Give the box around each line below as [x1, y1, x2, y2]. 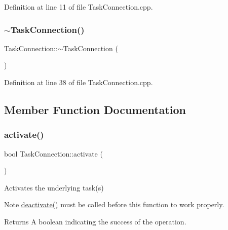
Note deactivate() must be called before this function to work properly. [4, 199, 224, 210]
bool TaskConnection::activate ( [4, 148, 103, 159]
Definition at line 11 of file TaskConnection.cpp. [4, 2, 153, 12]
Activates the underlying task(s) [4, 182, 104, 193]
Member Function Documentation [4, 101, 186, 117]
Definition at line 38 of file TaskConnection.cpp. [4, 77, 153, 87]
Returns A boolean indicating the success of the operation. [4, 216, 186, 226]
